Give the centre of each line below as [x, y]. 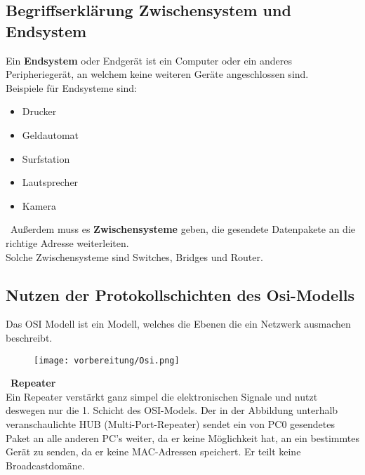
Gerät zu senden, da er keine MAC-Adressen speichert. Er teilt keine [153, 451]
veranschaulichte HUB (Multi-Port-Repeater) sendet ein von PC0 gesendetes [170, 423]
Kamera [39, 205]
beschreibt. [29, 337]
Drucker [39, 111]
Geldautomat [51, 134]
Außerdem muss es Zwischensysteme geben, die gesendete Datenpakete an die [183, 229]
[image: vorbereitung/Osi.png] [107, 360]
